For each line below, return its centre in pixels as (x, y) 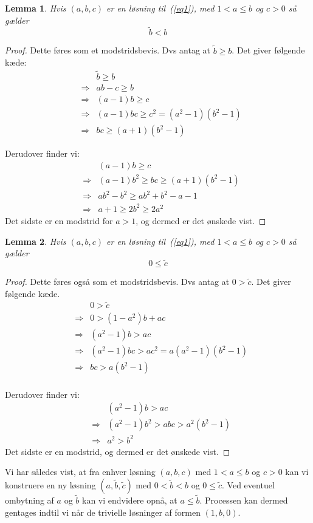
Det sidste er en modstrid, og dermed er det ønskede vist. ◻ (118, 451)
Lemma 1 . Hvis (36, 8)
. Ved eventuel (248, 484)
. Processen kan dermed (244, 500)
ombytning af (29, 500)
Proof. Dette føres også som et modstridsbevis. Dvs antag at (117, 281)
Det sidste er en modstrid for (59, 220)
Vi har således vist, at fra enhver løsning (80, 472)
